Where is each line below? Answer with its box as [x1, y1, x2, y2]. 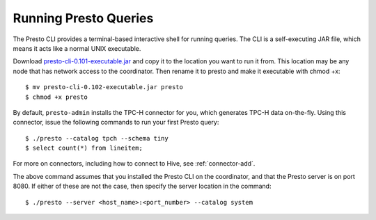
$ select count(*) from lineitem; [25, 144, 143, 152]
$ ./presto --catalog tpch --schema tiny [25, 134, 169, 142]
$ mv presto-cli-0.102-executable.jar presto [25, 84, 184, 91]
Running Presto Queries [13, 10, 154, 26]
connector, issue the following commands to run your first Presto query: [13, 118, 219, 127]
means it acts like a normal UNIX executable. [13, 44, 141, 52]
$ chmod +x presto [25, 93, 88, 101]
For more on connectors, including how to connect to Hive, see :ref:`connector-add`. [13, 159, 256, 168]
